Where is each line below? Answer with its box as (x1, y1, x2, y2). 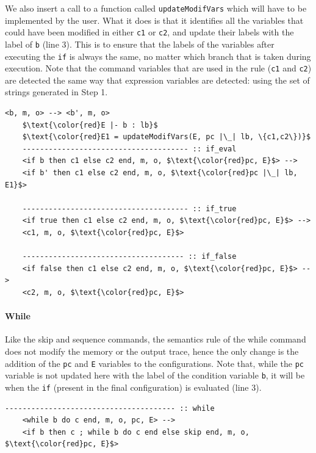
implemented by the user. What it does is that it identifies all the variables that (5, 13, 304, 26)
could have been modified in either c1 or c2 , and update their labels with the (5, 26, 294, 38)
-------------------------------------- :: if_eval (22, 144, 237, 153)
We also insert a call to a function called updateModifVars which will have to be (5, 2, 307, 14)
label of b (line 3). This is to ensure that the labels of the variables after (5, 37, 275, 50)
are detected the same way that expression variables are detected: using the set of (5, 73, 310, 86)
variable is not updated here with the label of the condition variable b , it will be (5, 369, 305, 382)
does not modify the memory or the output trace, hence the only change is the (5, 344, 299, 357)
